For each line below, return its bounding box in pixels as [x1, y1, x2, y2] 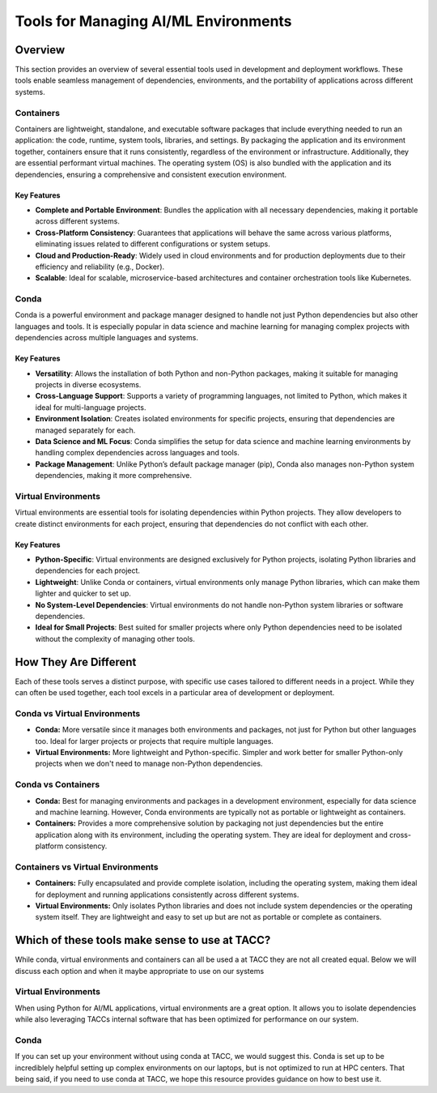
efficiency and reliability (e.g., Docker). [35, 262, 165, 271]
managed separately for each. [35, 425, 136, 435]
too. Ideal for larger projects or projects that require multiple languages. [35, 736, 274, 745]
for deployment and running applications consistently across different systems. [35, 890, 299, 899]
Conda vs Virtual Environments [15, 707, 141, 719]
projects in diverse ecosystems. [35, 379, 142, 389]
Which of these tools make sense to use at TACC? [15, 933, 271, 947]
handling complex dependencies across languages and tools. [35, 448, 240, 458]
